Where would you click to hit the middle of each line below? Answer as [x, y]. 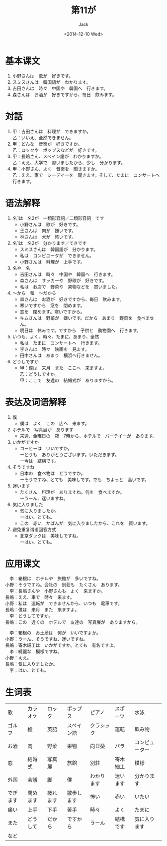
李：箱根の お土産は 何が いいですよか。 [55, 633]
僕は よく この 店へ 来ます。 [54, 423]
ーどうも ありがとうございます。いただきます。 [69, 454]
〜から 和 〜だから [34, 293]
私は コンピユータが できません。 [57, 256]
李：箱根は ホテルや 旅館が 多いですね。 [55, 578]
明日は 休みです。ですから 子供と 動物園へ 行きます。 [80, 330]
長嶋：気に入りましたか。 [31, 664]
